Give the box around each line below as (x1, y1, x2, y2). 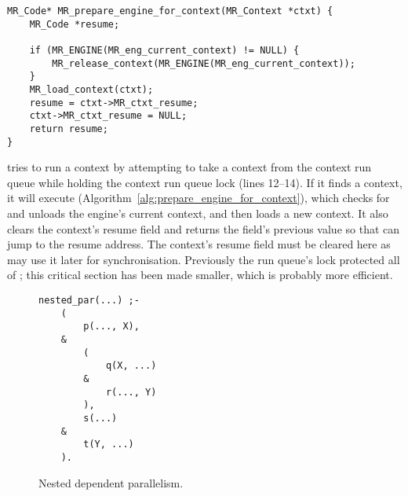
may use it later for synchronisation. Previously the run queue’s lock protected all (7, 251, 400, 267)
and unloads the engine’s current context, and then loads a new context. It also (7, 205, 388, 221)
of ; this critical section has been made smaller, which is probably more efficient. (7, 266, 393, 283)
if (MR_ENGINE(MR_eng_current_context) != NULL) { (29, 44, 300, 56)
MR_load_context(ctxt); (29, 83, 154, 95)
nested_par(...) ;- (38, 294, 140, 306)
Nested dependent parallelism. (38, 474, 184, 490)
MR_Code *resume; (29, 18, 120, 30)
